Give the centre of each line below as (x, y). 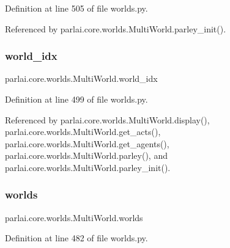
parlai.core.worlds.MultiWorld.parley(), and (86, 155)
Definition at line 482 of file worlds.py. (76, 238)
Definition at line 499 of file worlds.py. (76, 99)
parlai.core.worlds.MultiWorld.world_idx (81, 78)
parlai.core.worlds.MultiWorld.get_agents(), (87, 143)
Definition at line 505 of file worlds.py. (76, 8)
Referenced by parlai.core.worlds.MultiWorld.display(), (107, 119)
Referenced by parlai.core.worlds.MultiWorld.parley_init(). (116, 28)
